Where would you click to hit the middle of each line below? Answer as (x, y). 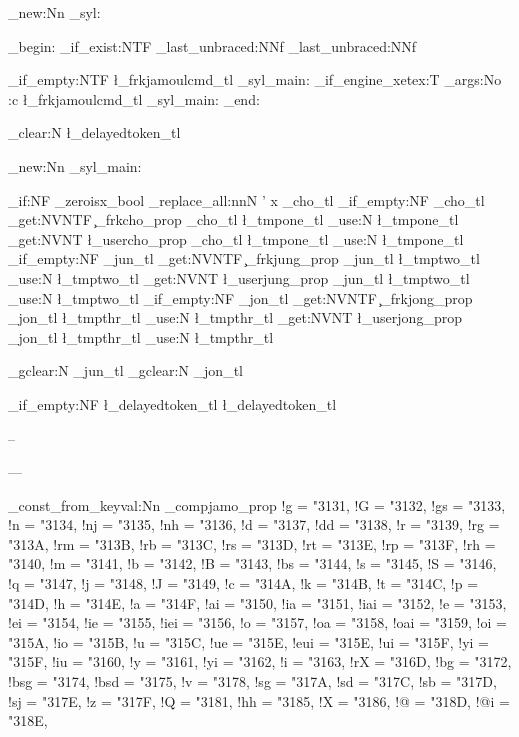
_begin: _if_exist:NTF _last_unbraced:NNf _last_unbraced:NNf (212, 45)
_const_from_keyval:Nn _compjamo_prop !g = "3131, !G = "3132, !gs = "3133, (257, 504)
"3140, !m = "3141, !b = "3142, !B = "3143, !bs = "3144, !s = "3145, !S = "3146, (252, 563)
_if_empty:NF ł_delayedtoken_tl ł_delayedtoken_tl (172, 403)
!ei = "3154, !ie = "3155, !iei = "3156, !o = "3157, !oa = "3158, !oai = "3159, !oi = (257, 622)
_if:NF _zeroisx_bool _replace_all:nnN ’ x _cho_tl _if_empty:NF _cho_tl (246, 199)
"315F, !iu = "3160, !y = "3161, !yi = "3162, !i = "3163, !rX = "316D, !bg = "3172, (260, 661)
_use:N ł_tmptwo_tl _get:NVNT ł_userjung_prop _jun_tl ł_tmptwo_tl (239, 277)
